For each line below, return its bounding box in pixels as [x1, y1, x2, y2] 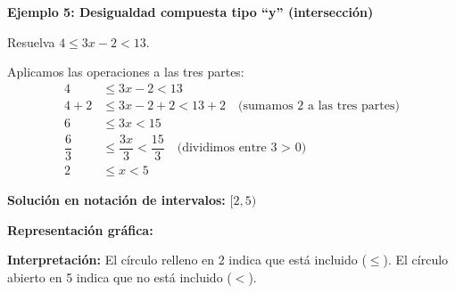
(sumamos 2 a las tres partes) [238, 99, 400, 112]
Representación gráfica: [7, 220, 153, 239]
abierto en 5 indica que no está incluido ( [7, 267, 232, 286]
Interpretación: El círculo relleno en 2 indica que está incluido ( [7, 250, 367, 269]
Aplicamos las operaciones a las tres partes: [7, 62, 244, 81]
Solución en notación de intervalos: [7, 191, 226, 208]
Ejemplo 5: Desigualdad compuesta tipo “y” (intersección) [7, 3, 374, 20]
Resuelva [7, 32, 55, 51]
